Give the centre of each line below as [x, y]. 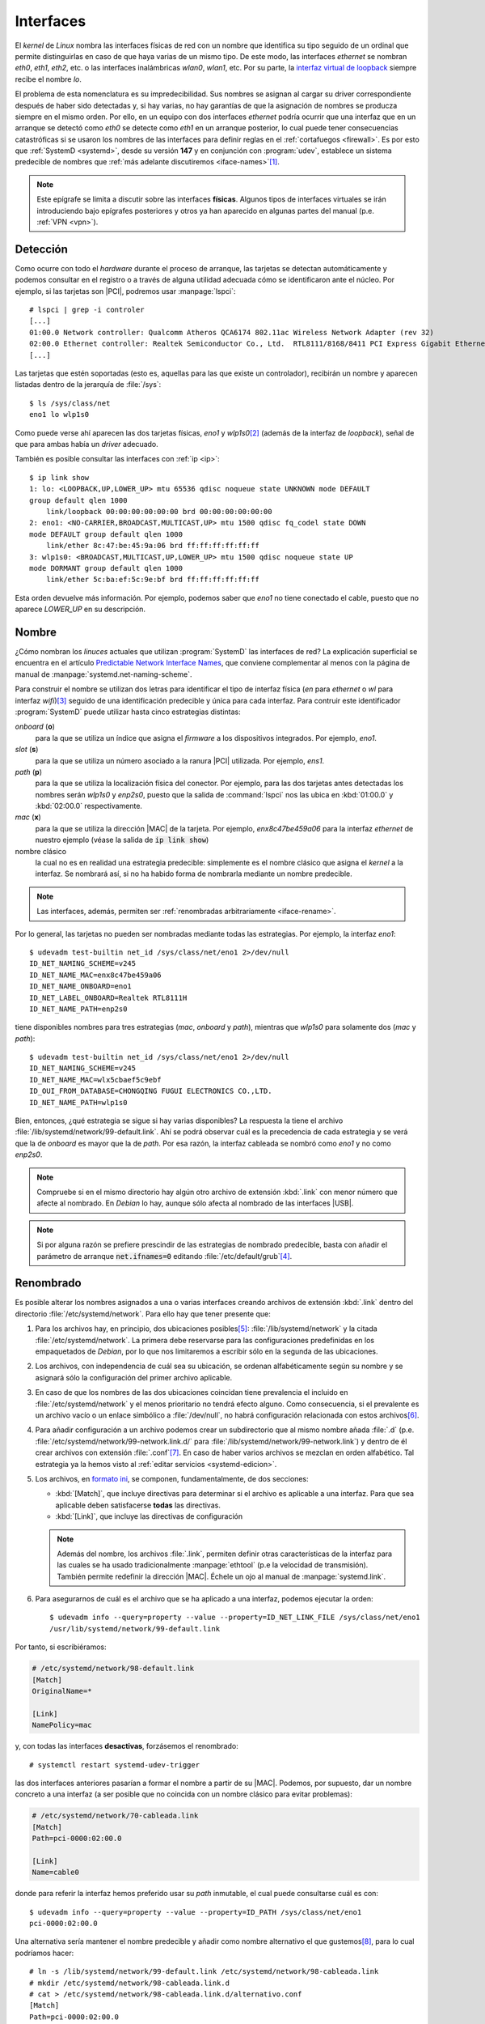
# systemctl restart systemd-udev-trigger [115, 1765]
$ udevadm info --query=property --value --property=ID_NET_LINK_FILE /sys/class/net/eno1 [235, 1618]
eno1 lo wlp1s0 [59, 415]
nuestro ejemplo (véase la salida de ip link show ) [122, 840]
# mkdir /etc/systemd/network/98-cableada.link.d [130, 1983]
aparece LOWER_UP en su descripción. [80, 609]
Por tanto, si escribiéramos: [61, 1647]
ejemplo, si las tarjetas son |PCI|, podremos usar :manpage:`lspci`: [125, 291]
